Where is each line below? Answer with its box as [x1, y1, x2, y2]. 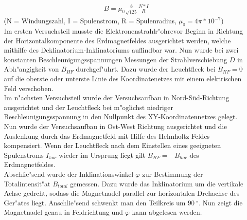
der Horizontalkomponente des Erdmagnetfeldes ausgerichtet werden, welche [4, 35, 231, 45]
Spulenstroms [4, 149, 44, 160]
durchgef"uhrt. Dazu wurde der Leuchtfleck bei [76, 64, 215, 74]
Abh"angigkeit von [4, 64, 59, 74]
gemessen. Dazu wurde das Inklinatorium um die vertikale [70, 178, 244, 188]
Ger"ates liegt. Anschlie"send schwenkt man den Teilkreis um [4, 197, 186, 207]
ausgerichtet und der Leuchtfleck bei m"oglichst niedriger [4, 102, 173, 112]
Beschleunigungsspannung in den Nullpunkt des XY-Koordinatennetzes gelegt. [4, 111, 238, 122]
